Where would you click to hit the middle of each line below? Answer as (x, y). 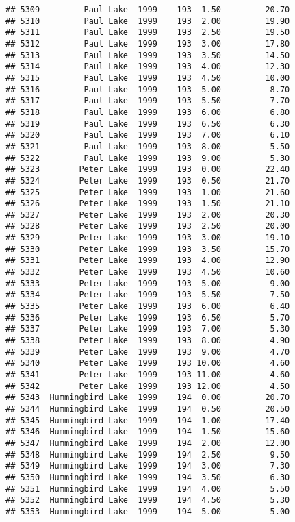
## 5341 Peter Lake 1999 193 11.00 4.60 (148, 375)
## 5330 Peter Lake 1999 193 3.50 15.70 (148, 249)
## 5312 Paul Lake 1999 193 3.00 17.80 (148, 43)
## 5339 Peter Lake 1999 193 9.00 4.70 (148, 352)
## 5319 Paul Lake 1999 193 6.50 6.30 (148, 124)
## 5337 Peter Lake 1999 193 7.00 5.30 (148, 329)
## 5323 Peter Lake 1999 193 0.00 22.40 (148, 170)
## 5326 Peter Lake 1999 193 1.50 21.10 (148, 204)
